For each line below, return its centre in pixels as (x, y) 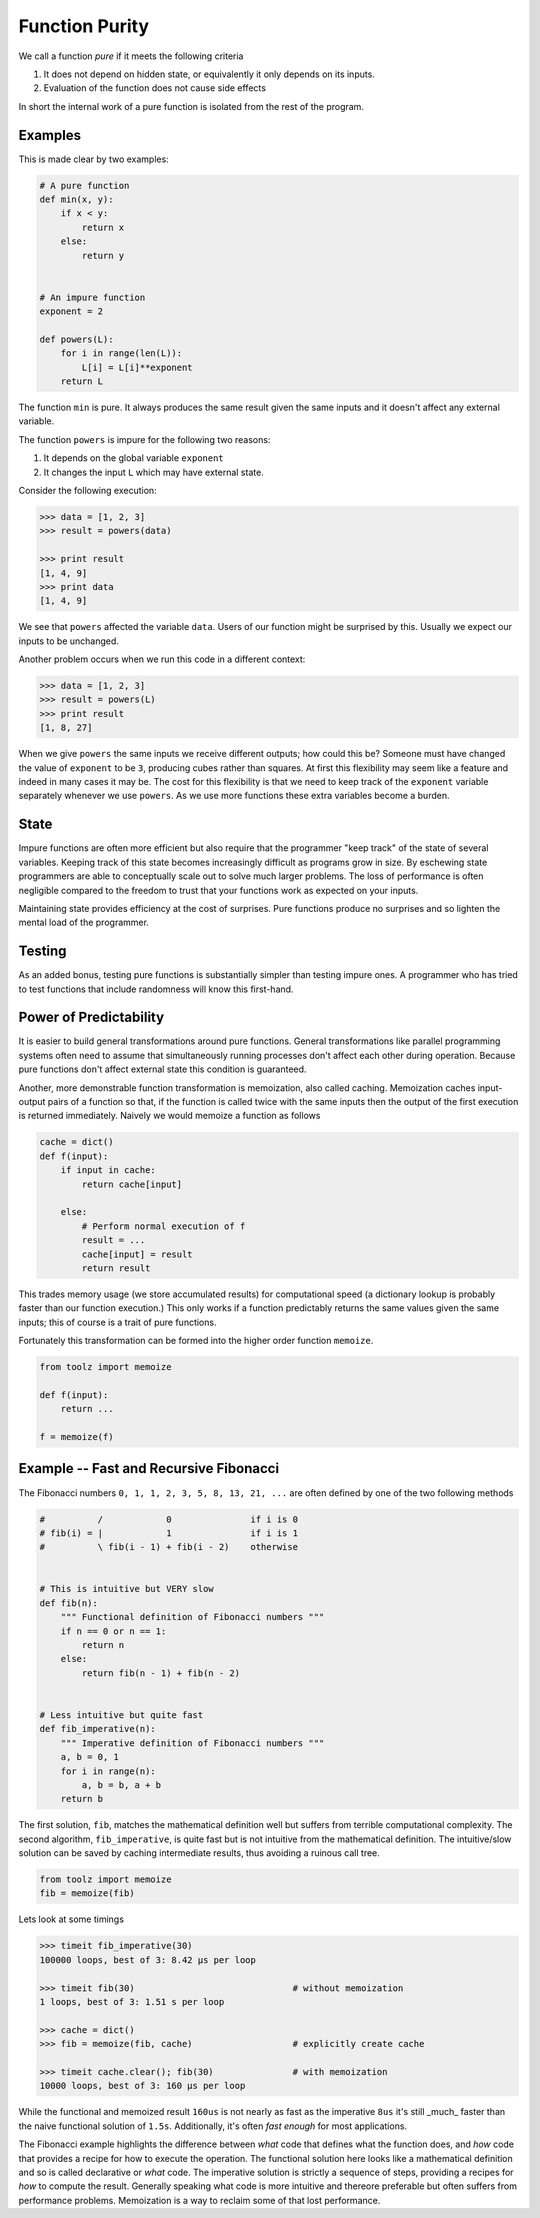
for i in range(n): (108, 1771)
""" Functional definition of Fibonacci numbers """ (192, 1617)
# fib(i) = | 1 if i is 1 (169, 1533)
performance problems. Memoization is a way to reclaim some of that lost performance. (199, 2200)
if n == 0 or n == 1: (113, 1631)
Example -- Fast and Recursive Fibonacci (149, 1468)
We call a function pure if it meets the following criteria (131, 56)
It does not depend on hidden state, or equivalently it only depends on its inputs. (209, 74)
